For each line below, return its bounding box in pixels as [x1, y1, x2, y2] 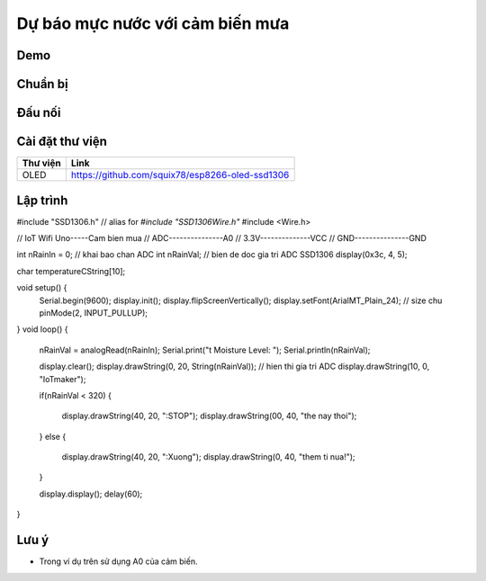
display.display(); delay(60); [39, 488, 143, 499]
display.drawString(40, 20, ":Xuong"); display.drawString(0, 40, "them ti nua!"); [61, 451, 355, 462]
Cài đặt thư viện [16, 134, 107, 149]
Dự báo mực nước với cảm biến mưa [16, 13, 290, 33]
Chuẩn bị [16, 76, 68, 92]
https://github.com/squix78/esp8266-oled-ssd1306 [70, 169, 290, 182]
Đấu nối [16, 105, 61, 121]
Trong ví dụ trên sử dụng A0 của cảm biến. [39, 556, 198, 567]
